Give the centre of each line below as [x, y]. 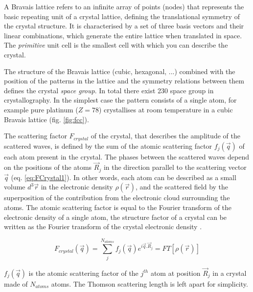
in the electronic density [77, 187]
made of [16, 283]
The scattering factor [35, 136]
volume [15, 187]
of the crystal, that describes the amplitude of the [165, 136]
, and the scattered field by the [182, 187]
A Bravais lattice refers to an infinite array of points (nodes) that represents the [124, 6]
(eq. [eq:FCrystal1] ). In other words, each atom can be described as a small [124, 177]
